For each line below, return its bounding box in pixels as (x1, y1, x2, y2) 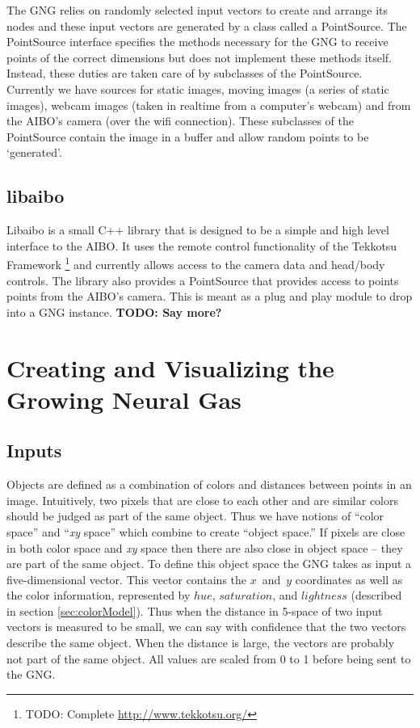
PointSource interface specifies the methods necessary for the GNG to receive (6, 33, 388, 50)
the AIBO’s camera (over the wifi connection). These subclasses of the (6, 112, 354, 129)
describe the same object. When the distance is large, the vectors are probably (6, 634, 395, 651)
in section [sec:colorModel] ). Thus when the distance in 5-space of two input (6, 602, 383, 619)
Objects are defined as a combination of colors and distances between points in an (6, 476, 412, 493)
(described (351, 587, 402, 604)
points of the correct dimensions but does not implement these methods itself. (6, 48, 392, 65)
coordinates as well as (295, 570, 403, 587)
